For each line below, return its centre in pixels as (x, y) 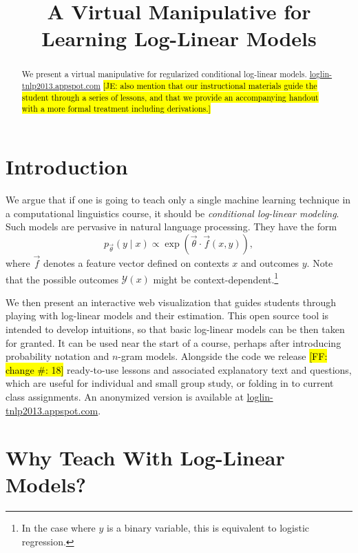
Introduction (67, 166)
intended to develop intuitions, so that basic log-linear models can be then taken (175, 329)
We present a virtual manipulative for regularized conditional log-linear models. (164, 74)
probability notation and (57, 356)
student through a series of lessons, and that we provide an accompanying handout (170, 97)
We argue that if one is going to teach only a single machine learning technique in (178, 199)
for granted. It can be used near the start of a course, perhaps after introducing (173, 342)
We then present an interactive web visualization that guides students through (171, 302)
